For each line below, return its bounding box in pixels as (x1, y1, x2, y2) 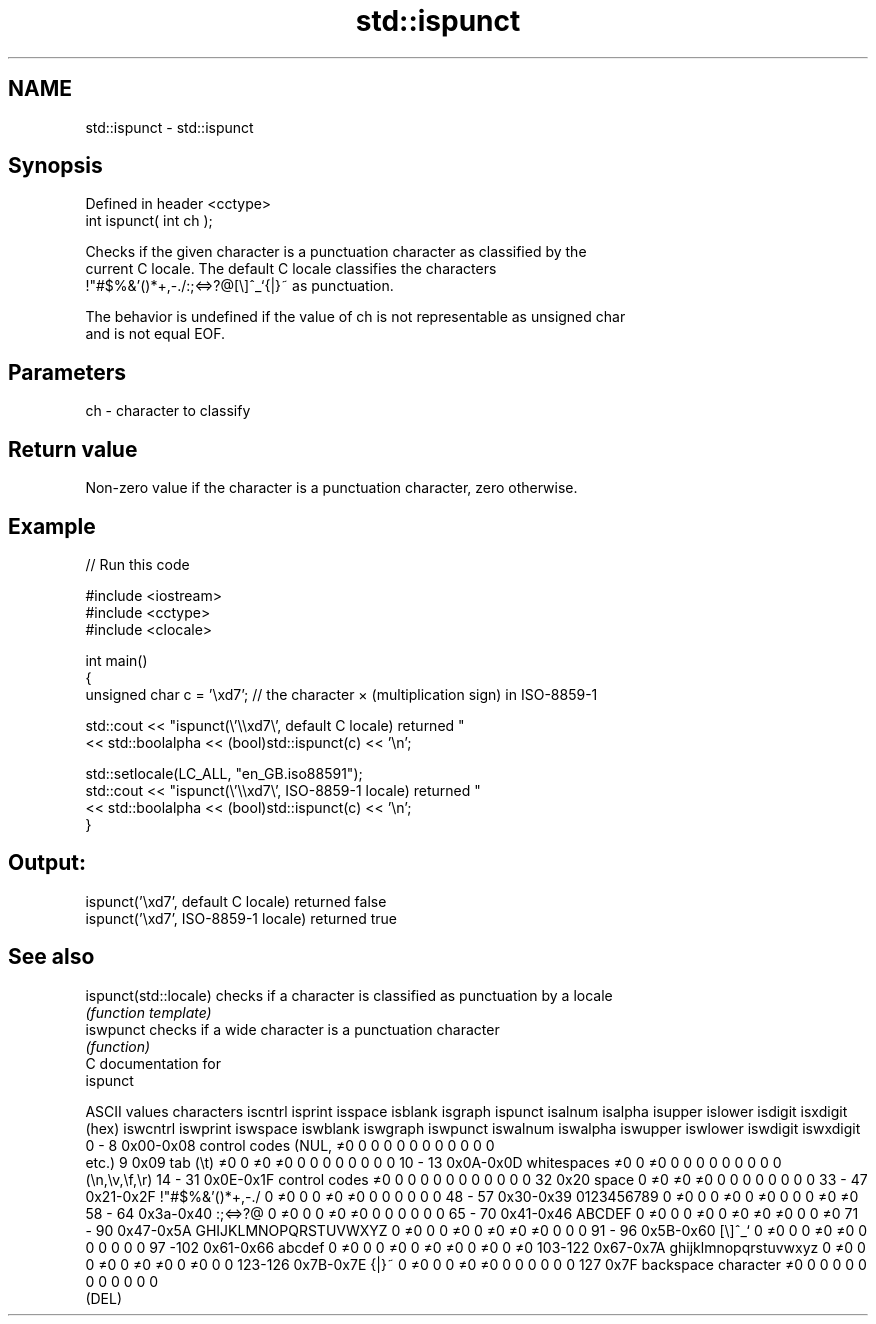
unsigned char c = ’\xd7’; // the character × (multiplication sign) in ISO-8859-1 (85, 685, 598, 703)
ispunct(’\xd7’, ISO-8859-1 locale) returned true (85, 909, 397, 927)
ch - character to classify (85, 402, 251, 420)
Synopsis (8, 153, 103, 179)
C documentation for (85, 1054, 222, 1072)
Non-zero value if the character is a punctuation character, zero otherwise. (85, 479, 578, 497)
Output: (8, 850, 86, 876)
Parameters (8, 359, 126, 385)
